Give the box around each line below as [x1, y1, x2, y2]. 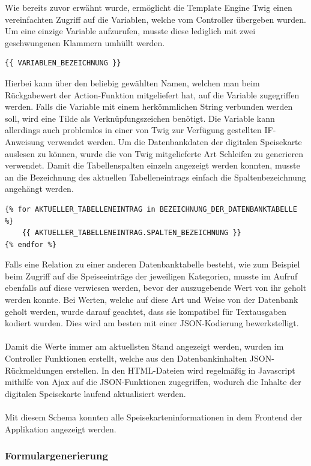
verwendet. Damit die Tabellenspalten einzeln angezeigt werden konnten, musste [5, 159, 300, 172]
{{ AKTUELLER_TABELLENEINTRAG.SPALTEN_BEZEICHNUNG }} [22, 229, 241, 237]
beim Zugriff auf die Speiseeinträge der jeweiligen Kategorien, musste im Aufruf [5, 269, 298, 282]
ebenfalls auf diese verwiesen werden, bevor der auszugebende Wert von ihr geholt [5, 281, 307, 294]
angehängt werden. [5, 182, 74, 195]
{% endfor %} [5, 240, 56, 249]
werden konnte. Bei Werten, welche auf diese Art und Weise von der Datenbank [5, 293, 298, 306]
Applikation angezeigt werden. [5, 422, 116, 435]
